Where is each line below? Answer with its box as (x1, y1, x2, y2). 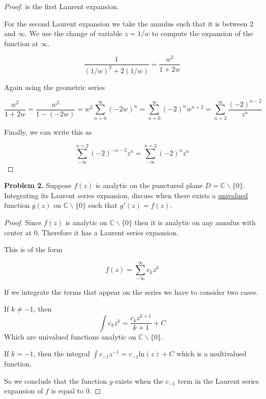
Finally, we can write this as (4, 126, 92, 137)
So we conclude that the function (4, 375, 107, 386)
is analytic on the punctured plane (95, 180, 203, 191)
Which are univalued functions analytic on (4, 331, 136, 342)
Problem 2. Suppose (4, 180, 72, 191)
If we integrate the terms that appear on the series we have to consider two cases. (4, 286, 258, 297)
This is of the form (4, 244, 63, 255)
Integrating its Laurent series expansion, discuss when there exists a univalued (4, 190, 248, 200)
